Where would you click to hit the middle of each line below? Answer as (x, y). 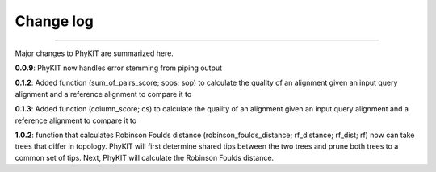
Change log (55, 21)
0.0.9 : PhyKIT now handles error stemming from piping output (118, 68)
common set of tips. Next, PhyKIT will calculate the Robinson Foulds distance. (145, 157)
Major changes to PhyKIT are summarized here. (94, 53)
